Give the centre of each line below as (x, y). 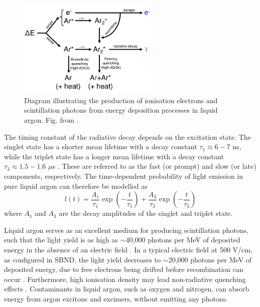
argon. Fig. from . (51, 119)
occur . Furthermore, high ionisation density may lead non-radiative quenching (125, 279)
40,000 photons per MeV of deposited (183, 240)
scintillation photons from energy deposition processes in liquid (121, 110)
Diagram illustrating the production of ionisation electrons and (121, 100)
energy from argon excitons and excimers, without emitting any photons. (116, 298)
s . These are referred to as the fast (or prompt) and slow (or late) (154, 166)
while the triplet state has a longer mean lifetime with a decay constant (114, 156)
